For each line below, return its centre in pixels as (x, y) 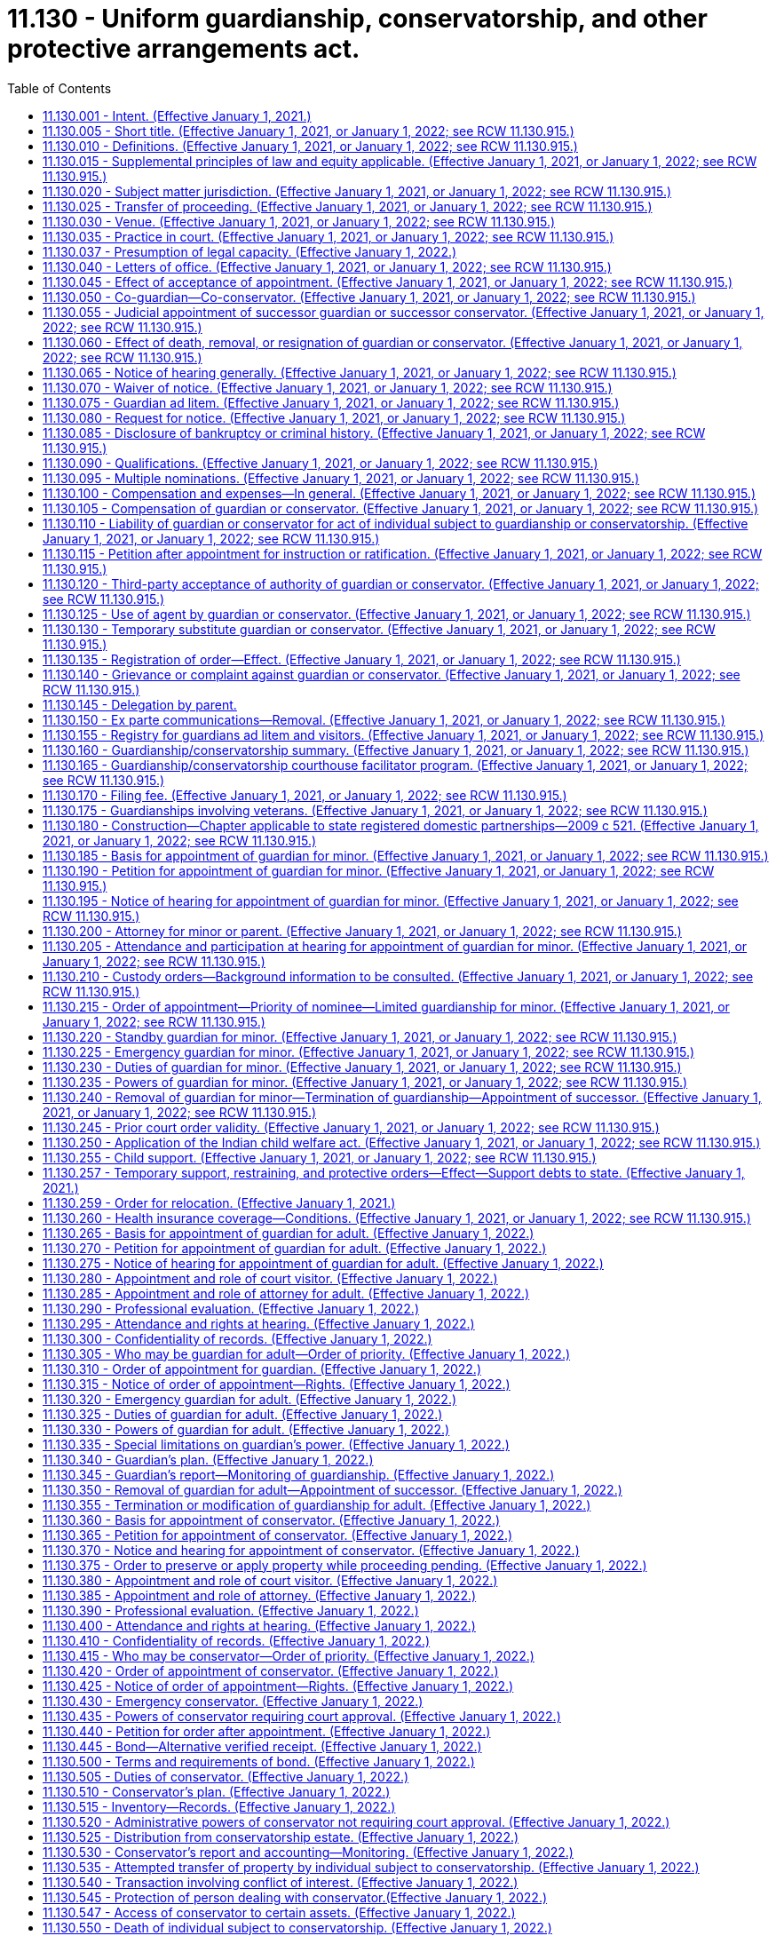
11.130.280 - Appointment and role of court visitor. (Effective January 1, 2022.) (270, 1278)
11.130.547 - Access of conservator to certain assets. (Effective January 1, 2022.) (279, 1912)
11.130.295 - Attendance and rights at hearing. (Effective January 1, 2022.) (259, 1323)
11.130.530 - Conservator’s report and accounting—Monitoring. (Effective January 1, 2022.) (308, 1852)
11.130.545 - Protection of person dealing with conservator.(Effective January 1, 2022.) (295, 1897)
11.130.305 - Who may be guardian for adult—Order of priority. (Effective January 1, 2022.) (307, 1353)
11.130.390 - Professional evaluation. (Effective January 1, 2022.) (231, 1610)
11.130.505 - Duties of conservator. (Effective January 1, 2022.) (226, 1776)
